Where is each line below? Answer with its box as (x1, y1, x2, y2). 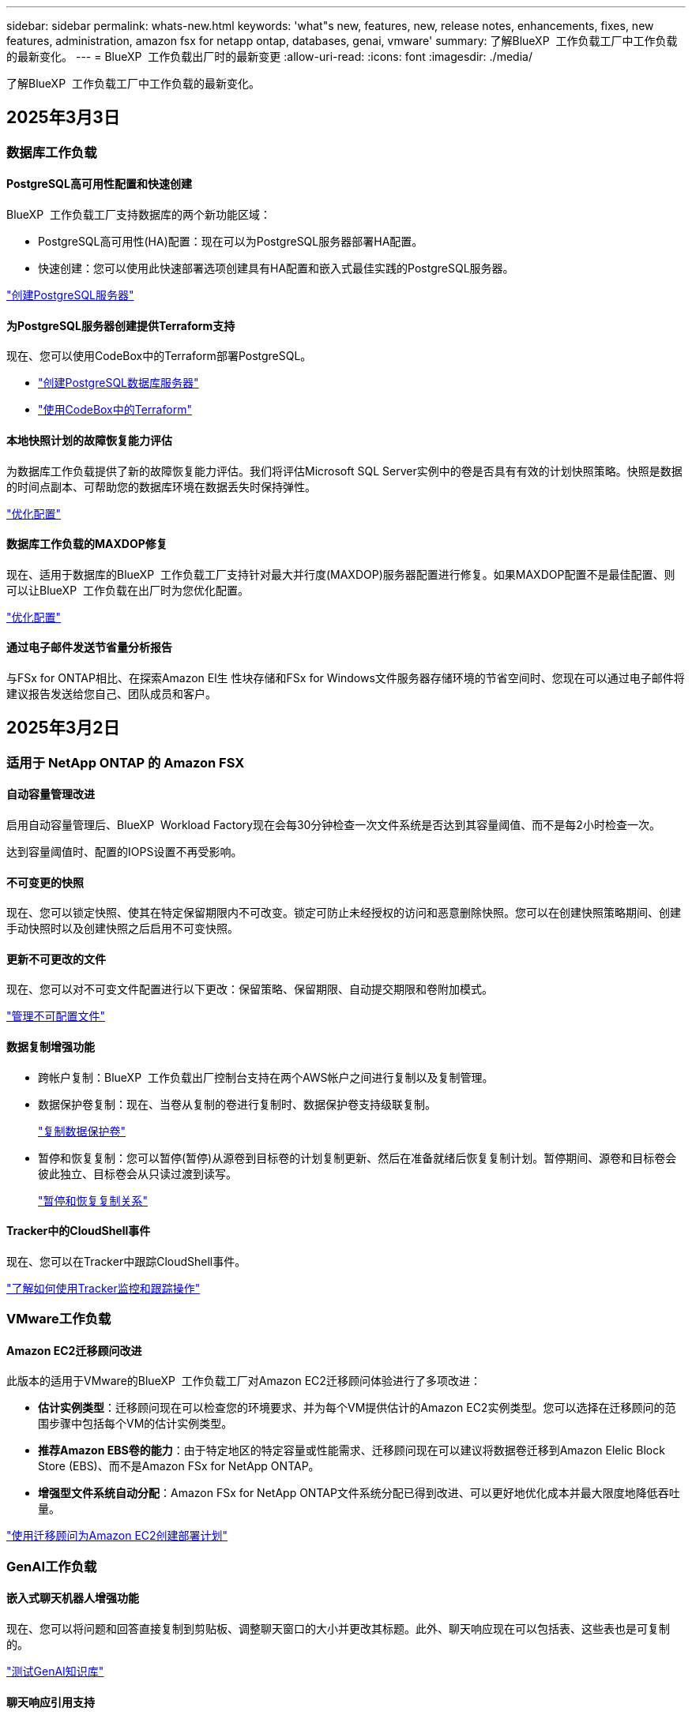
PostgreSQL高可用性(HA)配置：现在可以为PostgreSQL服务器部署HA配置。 (38, 235, 423, 249)
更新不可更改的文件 (6, 951, 106, 966)
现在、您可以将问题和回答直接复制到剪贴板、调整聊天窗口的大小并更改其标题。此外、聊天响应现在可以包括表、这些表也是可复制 (6, 1622, 670, 1636)
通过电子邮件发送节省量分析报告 (6, 640, 172, 655)
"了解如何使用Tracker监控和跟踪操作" (6, 1281, 201, 1295)
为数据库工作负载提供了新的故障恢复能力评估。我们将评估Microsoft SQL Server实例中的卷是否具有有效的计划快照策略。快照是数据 (6, 463, 683, 478)
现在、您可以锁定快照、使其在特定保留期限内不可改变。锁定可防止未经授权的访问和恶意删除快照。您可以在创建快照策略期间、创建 (6, 906, 681, 920)
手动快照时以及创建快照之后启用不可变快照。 (6, 921, 239, 936)
